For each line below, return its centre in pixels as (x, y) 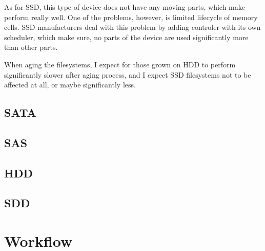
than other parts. (31, 47)
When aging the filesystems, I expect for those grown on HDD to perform (120, 64)
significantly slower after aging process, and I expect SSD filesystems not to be (128, 74)
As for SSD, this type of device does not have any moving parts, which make (125, 7)
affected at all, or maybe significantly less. (70, 85)
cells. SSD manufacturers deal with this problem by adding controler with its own (132, 27)
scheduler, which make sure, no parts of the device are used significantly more (126, 37)
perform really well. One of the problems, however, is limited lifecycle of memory (131, 17)
